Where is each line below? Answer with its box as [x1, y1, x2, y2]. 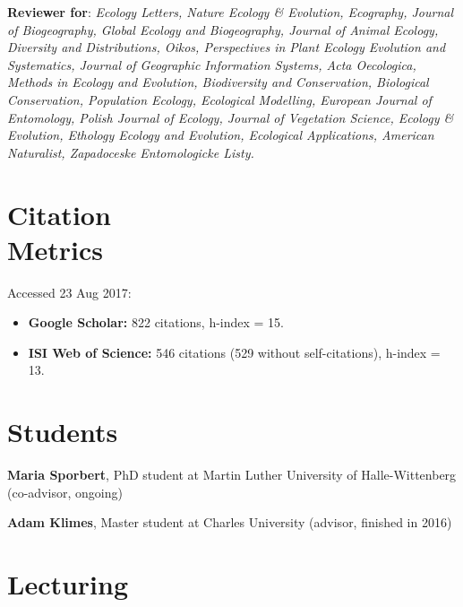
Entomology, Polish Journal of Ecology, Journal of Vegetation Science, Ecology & [7, 108, 454, 126]
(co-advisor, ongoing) [7, 482, 123, 501]
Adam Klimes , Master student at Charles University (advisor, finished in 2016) [7, 513, 452, 532]
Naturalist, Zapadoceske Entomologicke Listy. [7, 143, 254, 161]
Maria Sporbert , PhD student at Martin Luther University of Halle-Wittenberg [7, 465, 457, 484]
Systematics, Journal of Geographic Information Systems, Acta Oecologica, [7, 55, 416, 74]
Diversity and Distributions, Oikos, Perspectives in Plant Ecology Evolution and [7, 38, 446, 56]
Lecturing [7, 566, 129, 603]
